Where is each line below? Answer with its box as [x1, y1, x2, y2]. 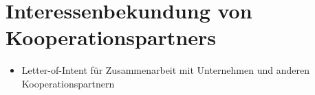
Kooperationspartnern [21, 76, 115, 90]
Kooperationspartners [6, 23, 217, 51]
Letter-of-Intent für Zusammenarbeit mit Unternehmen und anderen [21, 63, 309, 77]
